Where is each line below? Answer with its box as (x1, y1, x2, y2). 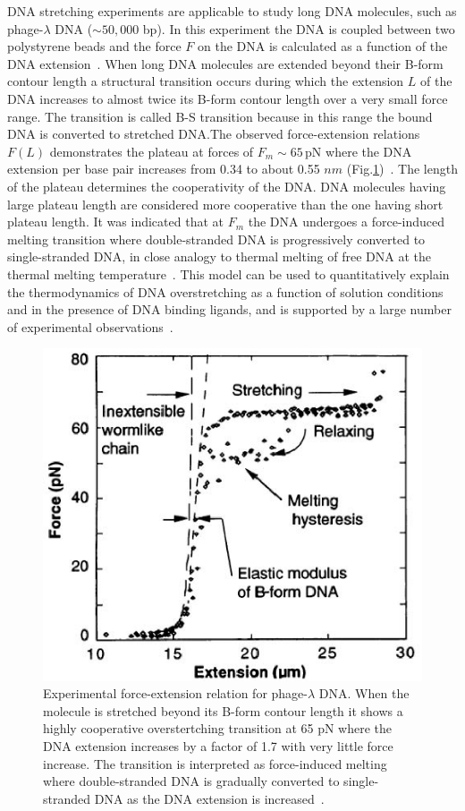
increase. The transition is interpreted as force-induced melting (43, 754, 387, 773)
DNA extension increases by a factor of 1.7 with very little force (43, 737, 393, 756)
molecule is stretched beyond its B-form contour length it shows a (43, 701, 403, 720)
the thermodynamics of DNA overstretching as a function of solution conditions (7, 282, 444, 301)
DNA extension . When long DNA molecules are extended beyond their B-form (7, 54, 444, 73)
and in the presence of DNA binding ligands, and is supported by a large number (7, 300, 452, 319)
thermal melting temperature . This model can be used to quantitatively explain (7, 264, 450, 283)
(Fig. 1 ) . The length (346, 159, 458, 178)
